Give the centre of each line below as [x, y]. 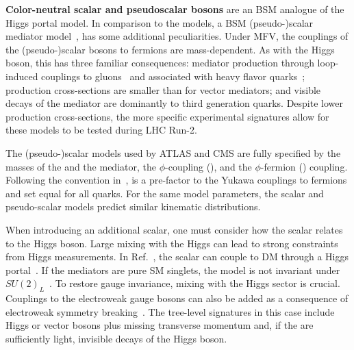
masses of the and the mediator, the [81, 166]
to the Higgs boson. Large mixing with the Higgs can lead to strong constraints [172, 243]
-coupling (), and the [208, 166]
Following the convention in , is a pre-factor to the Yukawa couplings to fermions [176, 180]
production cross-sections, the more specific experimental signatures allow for [167, 116]
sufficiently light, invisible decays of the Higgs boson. [116, 338]
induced [22, 76]
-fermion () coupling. [304, 166]
